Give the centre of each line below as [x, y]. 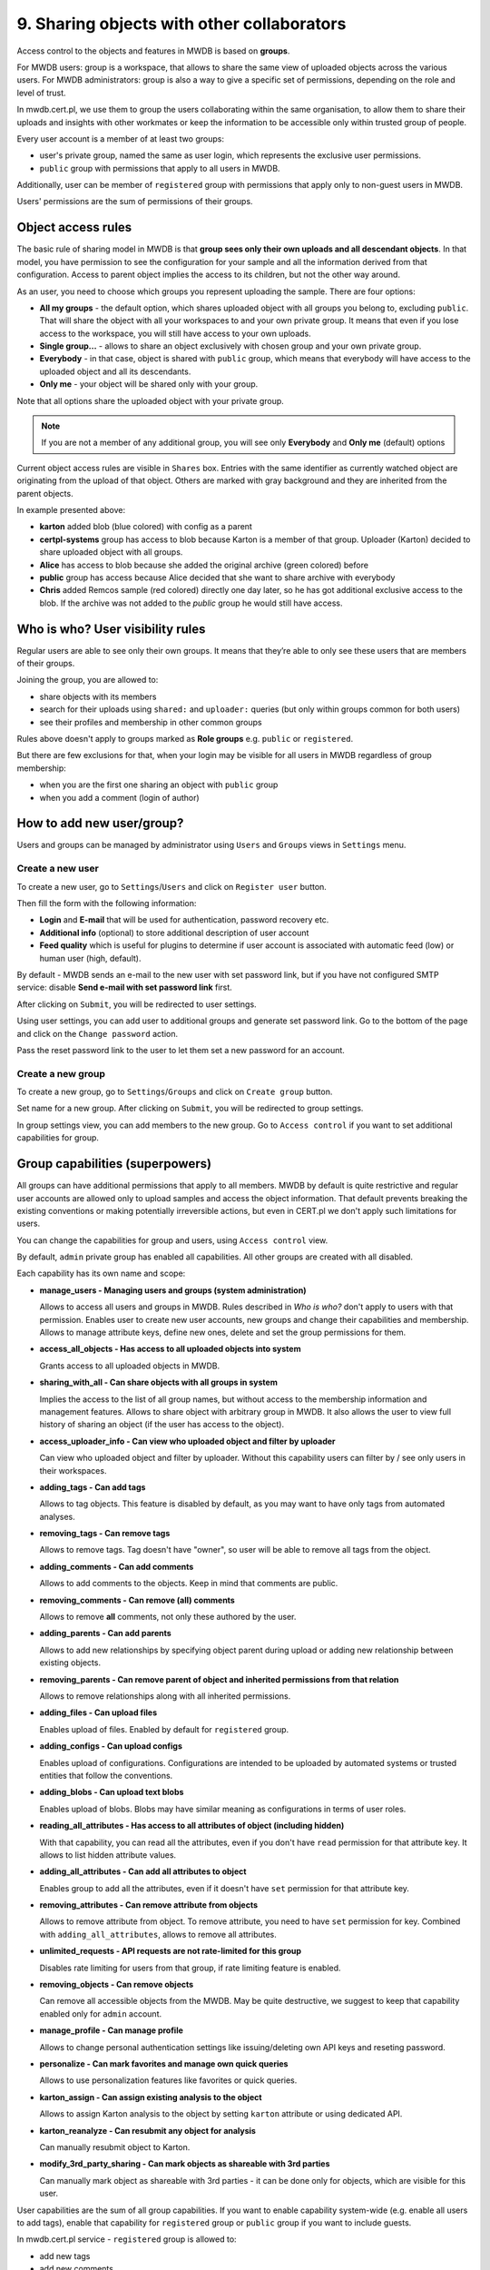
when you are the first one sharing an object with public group [159, 785]
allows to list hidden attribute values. [108, 1855]
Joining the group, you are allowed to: [88, 680]
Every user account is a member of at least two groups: [120, 138]
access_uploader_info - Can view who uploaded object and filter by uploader [187, 1441]
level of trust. [42, 93]
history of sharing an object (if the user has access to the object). [162, 1425]
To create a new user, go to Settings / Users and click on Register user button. [171, 886]
